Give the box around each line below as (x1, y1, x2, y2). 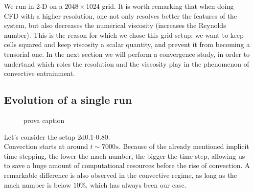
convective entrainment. (4, 68, 75, 78)
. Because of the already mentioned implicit (118, 141, 249, 151)
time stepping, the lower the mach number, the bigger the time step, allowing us (4, 150, 245, 161)
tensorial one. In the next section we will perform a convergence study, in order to (4, 48, 250, 59)
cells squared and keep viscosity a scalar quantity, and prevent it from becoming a (4, 39, 250, 49)
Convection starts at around (4, 141, 88, 151)
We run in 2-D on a (4, 1, 63, 11)
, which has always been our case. (86, 179, 186, 190)
